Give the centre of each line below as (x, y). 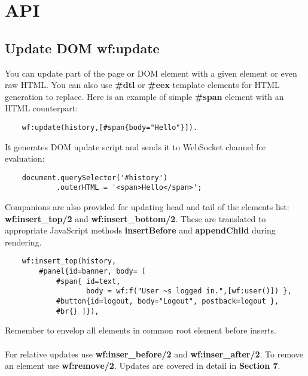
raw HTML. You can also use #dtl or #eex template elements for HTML (142, 85)
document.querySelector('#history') (95, 178)
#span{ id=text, (88, 281)
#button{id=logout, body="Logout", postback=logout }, (167, 301)
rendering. (23, 242)
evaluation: (25, 158)
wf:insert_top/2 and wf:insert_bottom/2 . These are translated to (135, 218)
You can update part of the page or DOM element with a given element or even (151, 73)
